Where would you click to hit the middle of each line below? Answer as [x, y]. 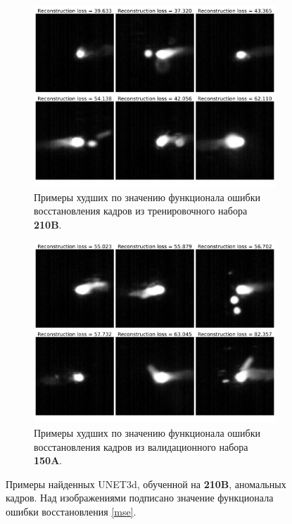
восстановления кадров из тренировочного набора [141, 211]
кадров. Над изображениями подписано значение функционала [140, 498]
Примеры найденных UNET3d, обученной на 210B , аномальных [146, 484]
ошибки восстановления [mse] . [71, 511]
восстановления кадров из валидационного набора [141, 446]
